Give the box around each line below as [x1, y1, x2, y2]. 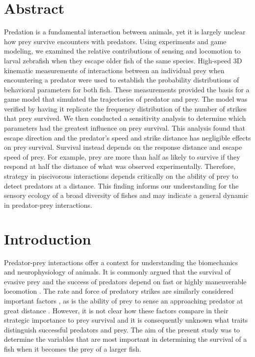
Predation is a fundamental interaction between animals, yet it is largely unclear [4, 27, 246, 37]
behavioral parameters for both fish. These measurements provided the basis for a [4, 84, 250, 94]
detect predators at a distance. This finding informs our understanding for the [4, 180, 239, 191]
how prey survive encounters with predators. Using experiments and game [4, 36, 227, 46]
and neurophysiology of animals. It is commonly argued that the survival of [4, 267, 231, 277]
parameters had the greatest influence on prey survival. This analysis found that [4, 123, 245, 133]
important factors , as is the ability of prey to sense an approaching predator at [4, 295, 243, 305]
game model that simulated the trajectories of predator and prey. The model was [4, 94, 248, 104]
